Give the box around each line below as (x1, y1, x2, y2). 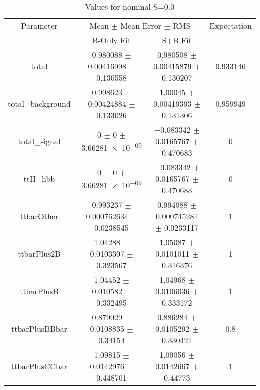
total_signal (18, 135, 61, 147)
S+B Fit (162, 34, 192, 46)
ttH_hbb (23, 173, 55, 184)
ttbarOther (20, 210, 59, 222)
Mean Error (120, 20, 162, 31)
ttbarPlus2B (18, 248, 61, 259)
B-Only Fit (92, 34, 131, 46)
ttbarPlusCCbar (11, 360, 68, 372)
